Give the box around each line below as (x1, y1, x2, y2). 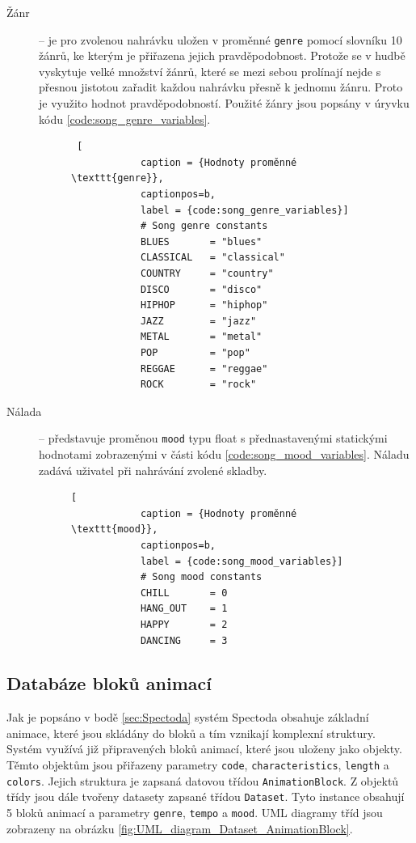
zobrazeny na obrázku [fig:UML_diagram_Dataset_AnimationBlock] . (6, 820, 353, 837)
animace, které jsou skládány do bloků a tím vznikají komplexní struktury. (6, 724, 376, 741)
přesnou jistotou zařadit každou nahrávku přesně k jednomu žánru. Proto (39, 78, 403, 95)
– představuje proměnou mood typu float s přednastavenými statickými (39, 430, 388, 447)
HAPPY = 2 (140, 618, 228, 630)
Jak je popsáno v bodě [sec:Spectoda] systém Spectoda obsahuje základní (6, 709, 369, 726)
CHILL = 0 (140, 587, 228, 599)
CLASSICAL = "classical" (140, 252, 285, 264)
